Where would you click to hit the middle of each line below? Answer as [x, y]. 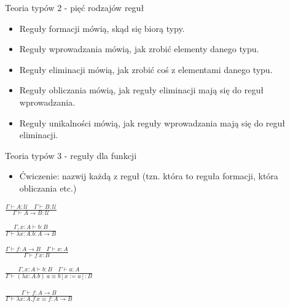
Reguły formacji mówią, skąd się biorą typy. [102, 28]
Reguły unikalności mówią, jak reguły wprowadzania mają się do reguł [152, 122]
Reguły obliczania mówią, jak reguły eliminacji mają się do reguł [141, 90]
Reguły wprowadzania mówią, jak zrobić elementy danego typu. [139, 49]
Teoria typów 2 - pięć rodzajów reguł [75, 7]
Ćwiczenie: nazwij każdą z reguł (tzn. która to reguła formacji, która [149, 176]
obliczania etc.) [48, 188]
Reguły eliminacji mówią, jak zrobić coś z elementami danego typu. [146, 69]
